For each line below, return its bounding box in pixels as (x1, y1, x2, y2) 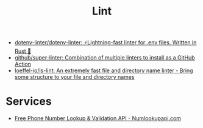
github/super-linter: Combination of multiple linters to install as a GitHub (14, 54, 196, 61)
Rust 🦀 (14, 47, 32, 55)
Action (14, 61, 32, 68)
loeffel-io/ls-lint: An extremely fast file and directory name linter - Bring (14, 67, 193, 74)
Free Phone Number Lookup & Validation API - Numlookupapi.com (14, 115, 181, 122)
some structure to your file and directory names (14, 73, 135, 81)
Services (5, 95, 52, 109)
